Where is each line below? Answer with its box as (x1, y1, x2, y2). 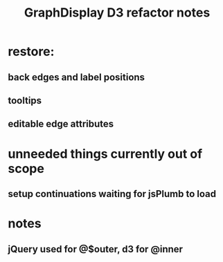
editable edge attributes (8, 118, 114, 130)
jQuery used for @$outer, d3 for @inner (8, 243, 183, 255)
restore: (8, 44, 55, 59)
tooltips (8, 95, 42, 106)
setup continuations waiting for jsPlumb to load (8, 188, 217, 200)
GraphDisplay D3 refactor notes (24, 5, 211, 21)
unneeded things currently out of (8, 146, 203, 162)
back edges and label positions (8, 71, 145, 83)
